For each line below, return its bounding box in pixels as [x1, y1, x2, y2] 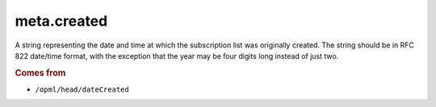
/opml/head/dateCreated [35, 84, 129, 94]
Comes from [15, 67, 66, 78]
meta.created [15, 12, 108, 30]
